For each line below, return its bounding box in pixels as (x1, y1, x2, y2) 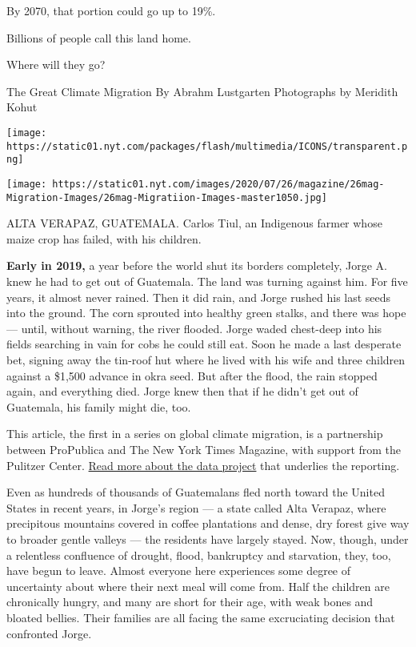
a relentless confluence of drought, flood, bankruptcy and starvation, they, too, (6, 546, 391, 563)
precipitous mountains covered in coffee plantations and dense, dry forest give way (6, 515, 410, 532)
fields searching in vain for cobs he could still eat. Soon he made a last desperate (6, 336, 402, 352)
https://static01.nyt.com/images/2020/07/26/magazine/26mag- (52, 178, 385, 190)
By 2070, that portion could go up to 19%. (6, 2, 216, 18)
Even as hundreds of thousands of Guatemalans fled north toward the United (6, 484, 385, 500)
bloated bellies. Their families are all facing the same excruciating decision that (6, 609, 395, 625)
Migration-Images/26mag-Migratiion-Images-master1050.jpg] (6, 191, 327, 203)
